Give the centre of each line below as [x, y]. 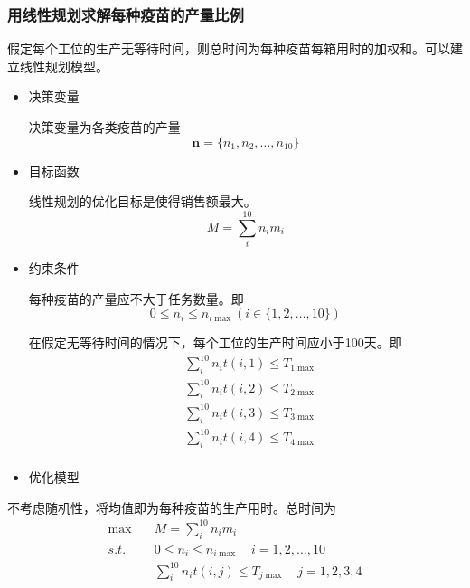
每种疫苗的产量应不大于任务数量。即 [136, 298]
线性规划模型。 [64, 66]
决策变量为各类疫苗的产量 [104, 127]
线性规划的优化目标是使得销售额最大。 [142, 201]
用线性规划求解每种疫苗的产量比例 [126, 14]
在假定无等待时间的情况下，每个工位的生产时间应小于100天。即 [215, 342]
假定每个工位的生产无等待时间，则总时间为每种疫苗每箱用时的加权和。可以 [229, 48]
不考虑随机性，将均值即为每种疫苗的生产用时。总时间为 [172, 507]
